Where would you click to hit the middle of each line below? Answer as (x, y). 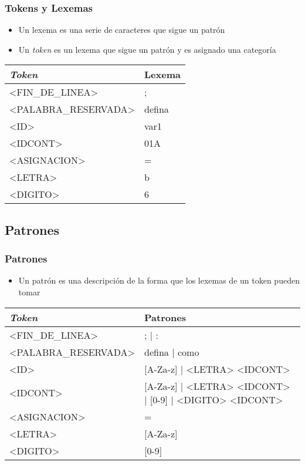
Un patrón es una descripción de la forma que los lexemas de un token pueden (159, 280)
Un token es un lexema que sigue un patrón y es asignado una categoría (147, 49)
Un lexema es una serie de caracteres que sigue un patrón (122, 30)
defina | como (172, 352)
